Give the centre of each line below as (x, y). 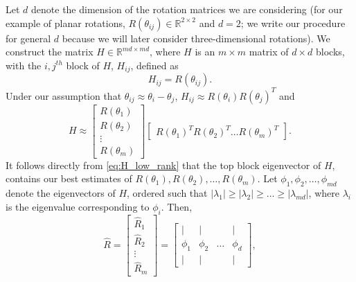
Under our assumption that (64, 95)
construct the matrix (50, 52)
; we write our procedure (293, 23)
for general (28, 38)
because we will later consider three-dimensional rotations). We (196, 38)
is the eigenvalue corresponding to (78, 206)
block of (83, 65)
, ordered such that (167, 193)
